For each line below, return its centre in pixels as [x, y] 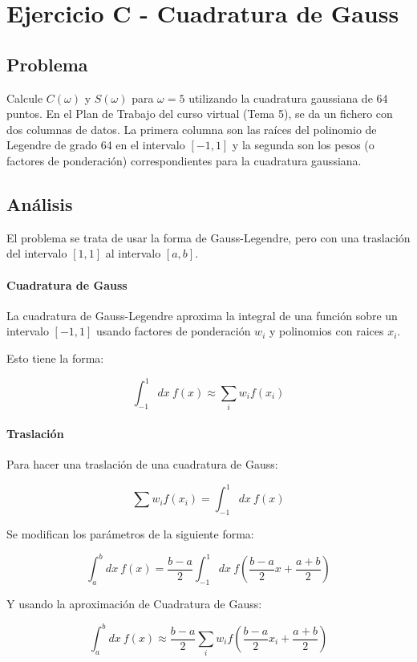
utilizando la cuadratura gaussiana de [281, 97]
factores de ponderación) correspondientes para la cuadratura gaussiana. [184, 160]
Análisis [40, 203]
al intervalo [133, 253]
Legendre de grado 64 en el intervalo [96, 145]
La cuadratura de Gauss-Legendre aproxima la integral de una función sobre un [202, 315]
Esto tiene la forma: [55, 357]
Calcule [25, 97]
